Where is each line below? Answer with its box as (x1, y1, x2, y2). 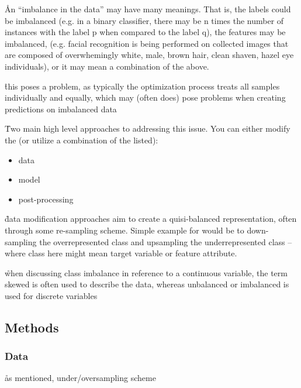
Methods (5, 318, 59, 336)
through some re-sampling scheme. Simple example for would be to (5, 224, 244, 236)
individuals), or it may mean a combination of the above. (5, 60, 209, 72)
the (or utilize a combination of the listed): (5, 133, 158, 146)
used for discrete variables (5, 289, 98, 301)
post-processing (18, 193, 74, 205)
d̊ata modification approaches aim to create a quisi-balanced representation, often (5, 212, 297, 225)
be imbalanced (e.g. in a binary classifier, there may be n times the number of (5, 14, 284, 26)
